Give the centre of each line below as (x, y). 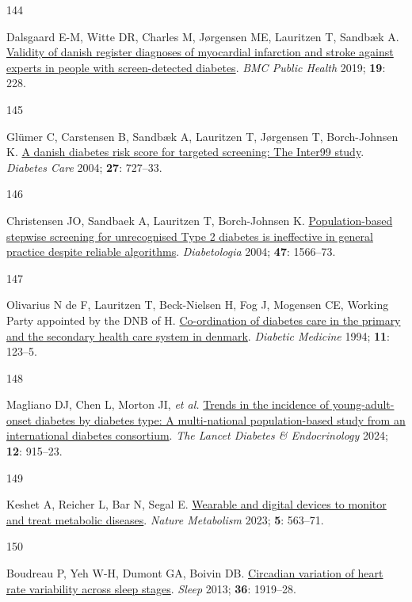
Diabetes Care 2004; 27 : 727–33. (84, 167)
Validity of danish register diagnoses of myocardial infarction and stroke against (200, 52)
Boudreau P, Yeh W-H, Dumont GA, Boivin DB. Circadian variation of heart (195, 573)
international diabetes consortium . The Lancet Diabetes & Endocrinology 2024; (197, 435)
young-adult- (363, 404)
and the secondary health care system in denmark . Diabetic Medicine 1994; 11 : (198, 335)
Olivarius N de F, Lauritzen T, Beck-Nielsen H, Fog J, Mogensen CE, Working (198, 305)
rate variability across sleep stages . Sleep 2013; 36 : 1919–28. (151, 588)
